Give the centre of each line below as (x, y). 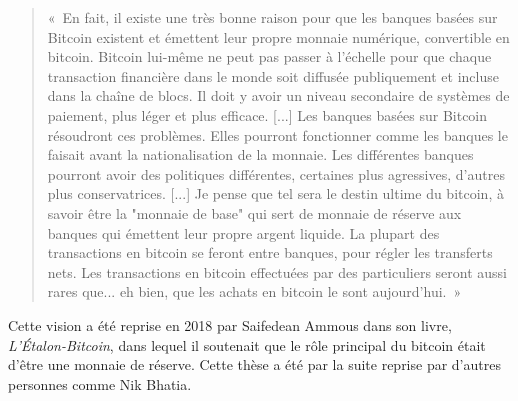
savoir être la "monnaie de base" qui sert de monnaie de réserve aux (254, 212)
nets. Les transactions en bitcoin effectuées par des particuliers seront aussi (277, 271)
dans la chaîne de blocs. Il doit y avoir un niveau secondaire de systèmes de (278, 95)
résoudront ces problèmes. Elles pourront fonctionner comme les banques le (277, 134)
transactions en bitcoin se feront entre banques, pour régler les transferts (270, 252)
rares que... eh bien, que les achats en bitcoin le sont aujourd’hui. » (254, 291)
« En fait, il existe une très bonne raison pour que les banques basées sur (272, 17)
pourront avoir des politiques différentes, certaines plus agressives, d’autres (276, 173)
